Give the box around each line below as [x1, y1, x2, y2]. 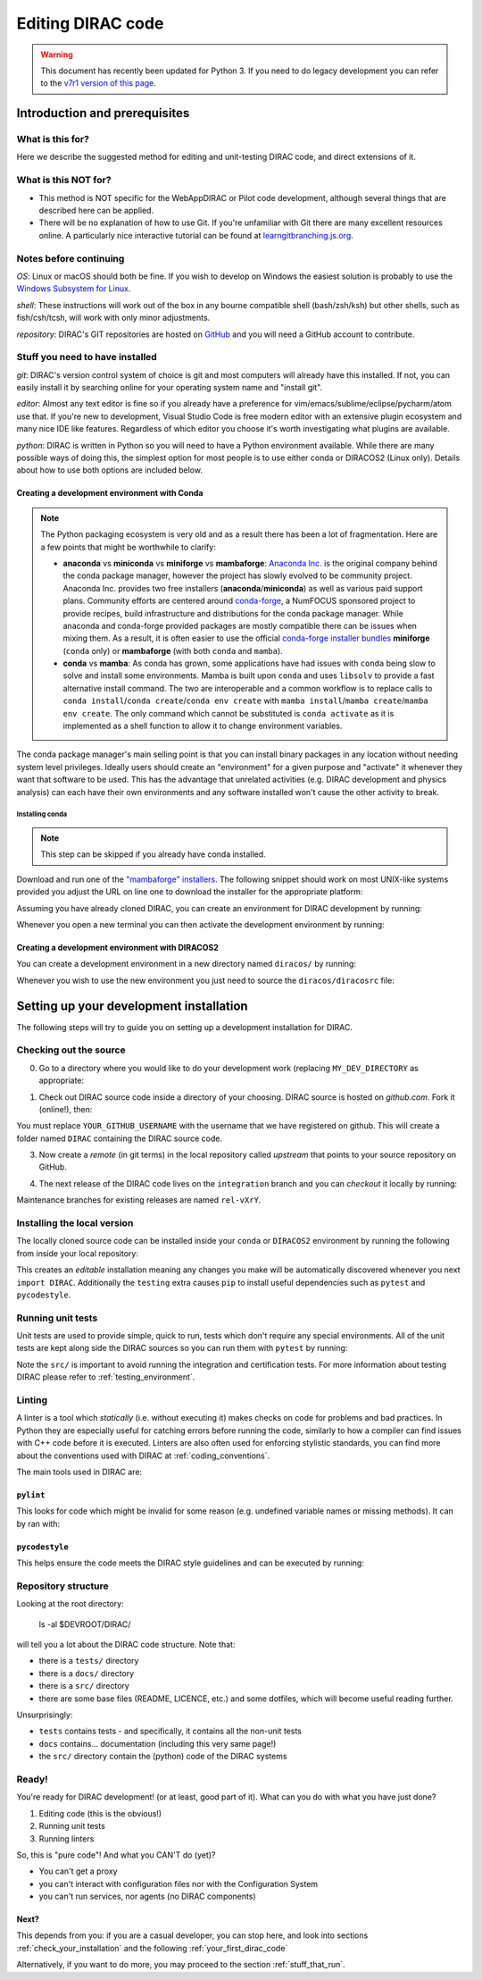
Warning [40, 49, 73, 60]
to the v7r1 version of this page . [40, 78, 156, 88]
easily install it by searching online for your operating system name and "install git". [16, 382, 323, 393]
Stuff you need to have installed [16, 351, 158, 364]
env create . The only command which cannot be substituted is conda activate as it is [62, 708, 395, 718]
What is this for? [16, 133, 89, 146]
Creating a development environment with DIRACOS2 [16, 942, 219, 952]
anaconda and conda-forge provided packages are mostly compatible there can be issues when [62, 620, 417, 631]
